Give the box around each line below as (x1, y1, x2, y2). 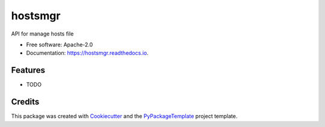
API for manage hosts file (11, 30, 74, 37)
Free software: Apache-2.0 (26, 41, 93, 48)
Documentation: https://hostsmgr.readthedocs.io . (26, 49, 149, 57)
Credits (11, 97, 40, 107)
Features (11, 65, 45, 75)
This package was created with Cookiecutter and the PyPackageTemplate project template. (11, 113, 238, 120)
